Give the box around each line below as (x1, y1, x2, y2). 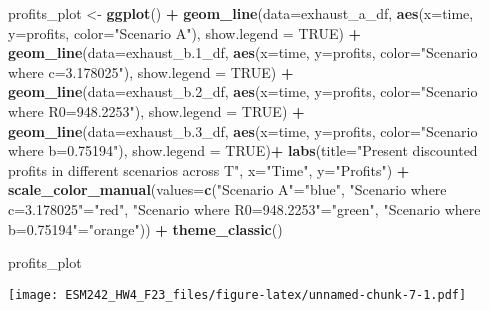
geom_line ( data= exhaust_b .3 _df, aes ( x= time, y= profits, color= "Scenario (8, 120, 478, 141)
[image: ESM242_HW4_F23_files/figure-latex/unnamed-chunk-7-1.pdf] (8, 287, 467, 302)
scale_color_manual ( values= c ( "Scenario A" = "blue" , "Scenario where (8, 179, 447, 200)
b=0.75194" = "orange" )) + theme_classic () (8, 218, 283, 239)
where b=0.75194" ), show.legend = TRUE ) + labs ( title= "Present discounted (8, 140, 478, 161)
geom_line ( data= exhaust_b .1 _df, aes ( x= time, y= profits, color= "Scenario (8, 42, 478, 63)
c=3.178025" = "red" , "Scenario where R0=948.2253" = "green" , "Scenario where (8, 198, 481, 219)
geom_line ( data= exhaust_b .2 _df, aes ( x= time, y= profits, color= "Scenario (8, 81, 478, 102)
